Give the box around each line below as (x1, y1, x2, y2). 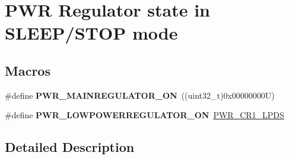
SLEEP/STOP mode (5, 21, 178, 45)
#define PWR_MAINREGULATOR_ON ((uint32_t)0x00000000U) (5, 89, 275, 101)
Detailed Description (5, 138, 135, 156)
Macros (5, 61, 50, 79)
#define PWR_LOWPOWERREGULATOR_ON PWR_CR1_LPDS (5, 109, 284, 121)
